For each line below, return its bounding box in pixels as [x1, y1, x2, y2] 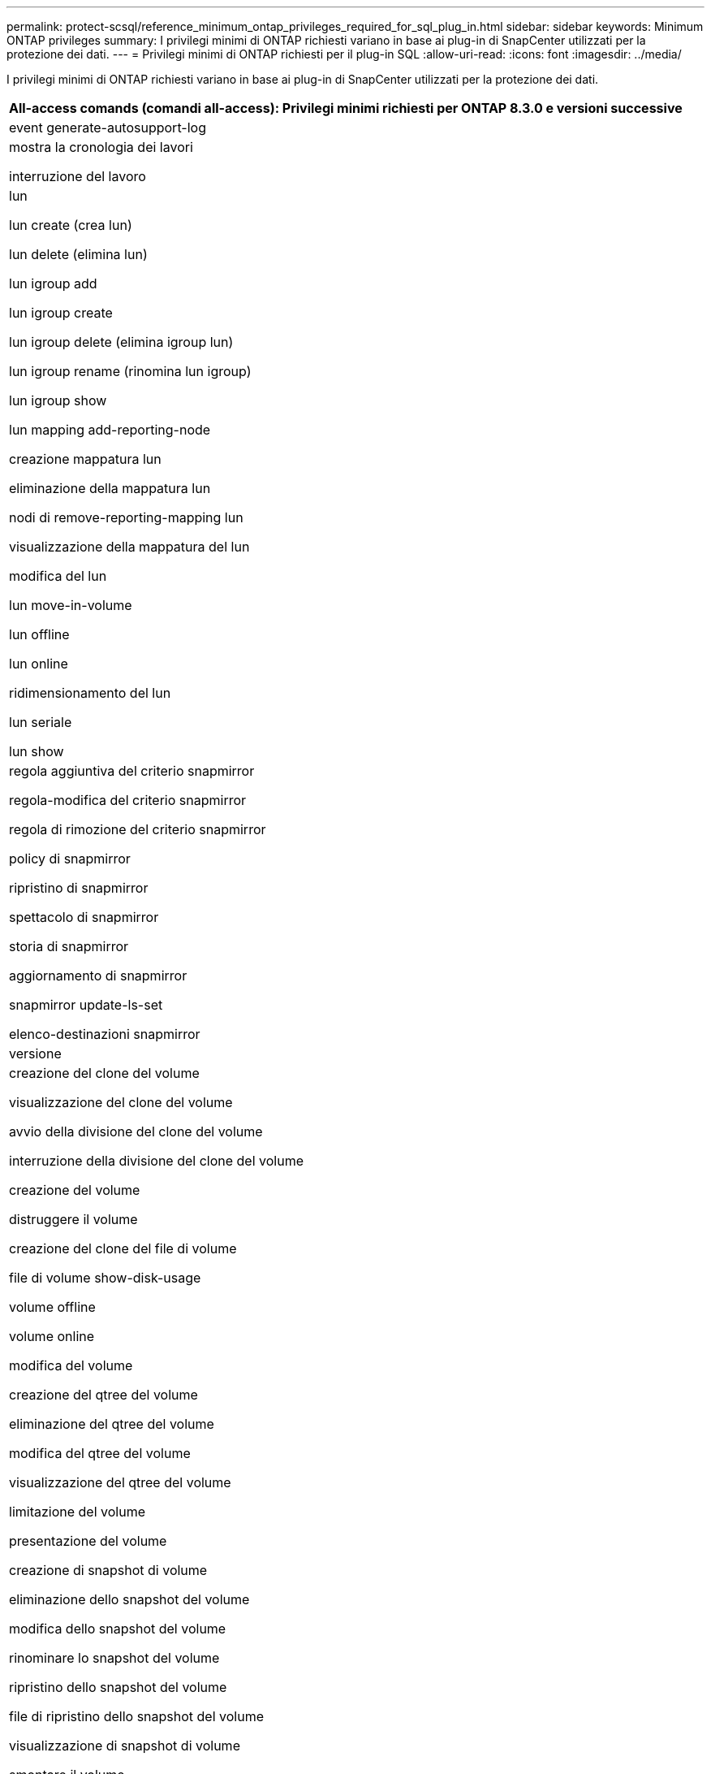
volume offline [9, 1299, 96, 1315]
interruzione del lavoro [9, 168, 146, 184]
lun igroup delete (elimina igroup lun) [9, 334, 234, 350]
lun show [9, 743, 64, 759]
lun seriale [9, 714, 72, 730]
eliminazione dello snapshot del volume [9, 1591, 250, 1607]
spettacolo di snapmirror [9, 909, 159, 925]
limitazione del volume [9, 1504, 145, 1520]
